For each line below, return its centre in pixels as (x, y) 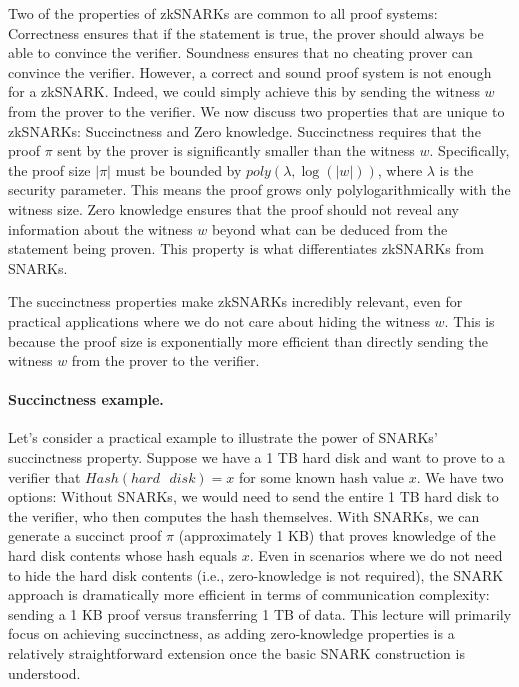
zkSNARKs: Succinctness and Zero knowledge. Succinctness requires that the (244, 130)
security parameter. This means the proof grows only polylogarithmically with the (259, 189)
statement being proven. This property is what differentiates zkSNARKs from (246, 248)
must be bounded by (178, 169)
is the (456, 169)
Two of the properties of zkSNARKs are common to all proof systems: (223, 13)
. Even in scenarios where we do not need (376, 555)
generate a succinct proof (85, 535)
